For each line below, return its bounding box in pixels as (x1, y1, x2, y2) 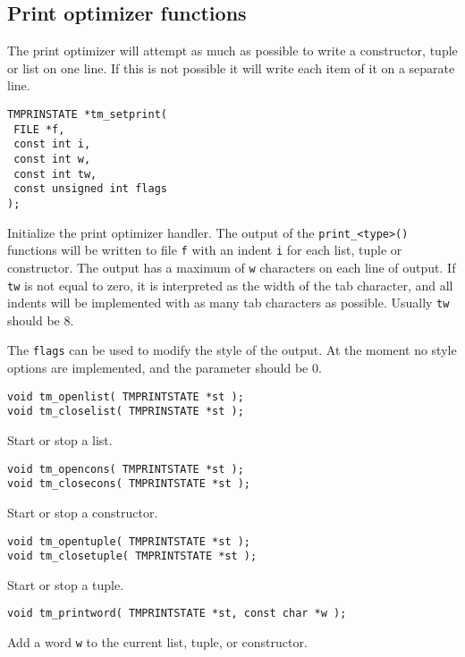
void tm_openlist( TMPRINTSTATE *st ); (7, 390, 244, 403)
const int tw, (13, 167, 97, 181)
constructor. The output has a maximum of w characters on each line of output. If (7, 257, 456, 276)
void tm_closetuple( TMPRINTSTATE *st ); (7, 550, 258, 563)
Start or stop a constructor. (7, 502, 158, 521)
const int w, (13, 152, 91, 165)
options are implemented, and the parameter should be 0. (7, 358, 322, 377)
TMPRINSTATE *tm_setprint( (7, 107, 167, 121)
